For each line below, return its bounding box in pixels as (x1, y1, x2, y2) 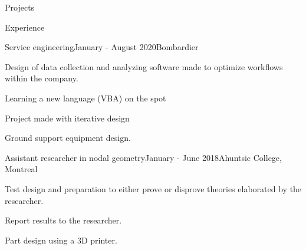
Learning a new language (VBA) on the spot (5, 91, 166, 104)
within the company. (5, 72, 78, 84)
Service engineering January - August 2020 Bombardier (5, 41, 199, 53)
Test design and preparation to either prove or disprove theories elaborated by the (5, 182, 302, 195)
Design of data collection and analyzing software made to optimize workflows (5, 60, 283, 73)
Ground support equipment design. (5, 131, 131, 144)
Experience (5, 21, 45, 33)
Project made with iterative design (5, 111, 130, 124)
